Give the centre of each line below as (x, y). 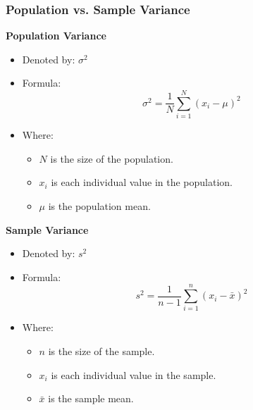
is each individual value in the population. (142, 182)
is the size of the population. (112, 158)
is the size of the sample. (101, 351)
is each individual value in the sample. (134, 374)
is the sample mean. (91, 398)
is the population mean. (99, 205)
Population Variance (56, 36)
